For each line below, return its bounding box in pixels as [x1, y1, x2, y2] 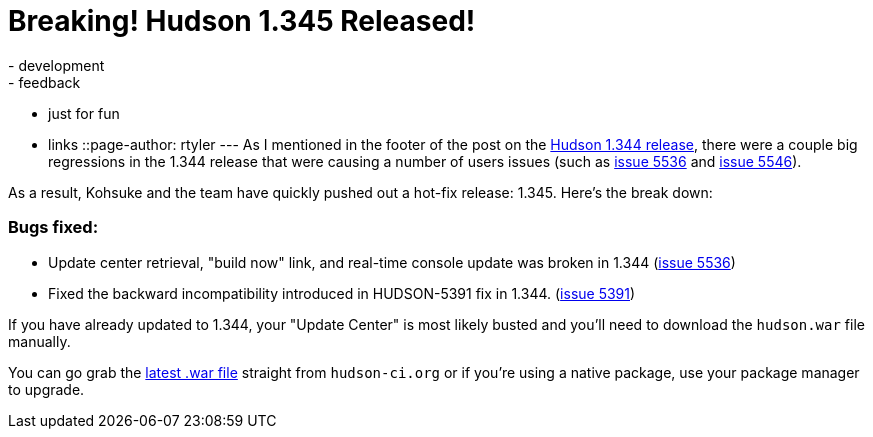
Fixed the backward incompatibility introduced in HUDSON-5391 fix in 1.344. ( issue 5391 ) [48, 284, 636, 302]
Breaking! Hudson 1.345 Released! [8, 4, 476, 38]
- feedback [8, 73, 81, 91]
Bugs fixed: [8, 217, 99, 238]
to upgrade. [8, 380, 85, 398]
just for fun [48, 104, 120, 122]
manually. [8, 332, 71, 350]
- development [8, 56, 105, 74]
